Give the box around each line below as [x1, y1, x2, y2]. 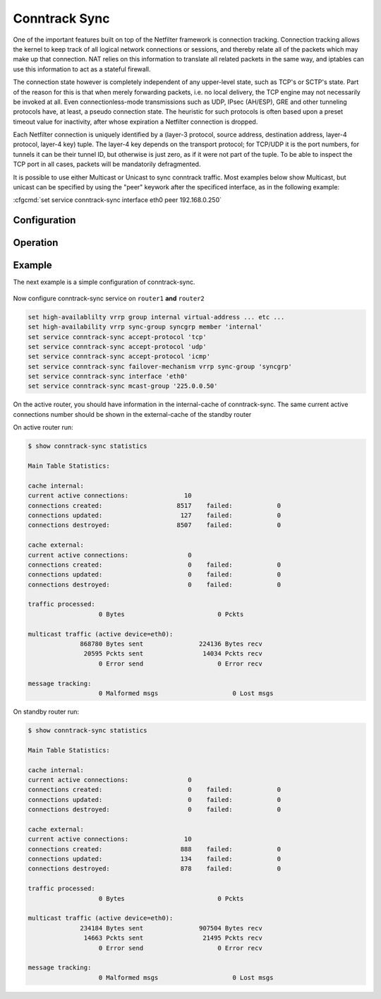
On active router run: [13, 423, 73, 432]
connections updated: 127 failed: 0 [28, 511, 282, 519]
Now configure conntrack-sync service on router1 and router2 [13, 294, 205, 302]
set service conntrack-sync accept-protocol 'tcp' [28, 333, 207, 341]
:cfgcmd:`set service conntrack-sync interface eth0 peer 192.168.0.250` [13, 196, 222, 204]
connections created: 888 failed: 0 [28, 845, 282, 853]
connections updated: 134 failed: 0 [28, 855, 282, 863]
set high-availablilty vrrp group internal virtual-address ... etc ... [28, 313, 285, 321]
